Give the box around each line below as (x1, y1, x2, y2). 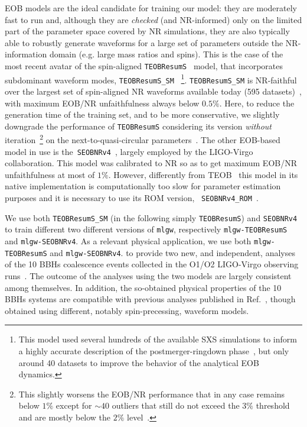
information (5, 48, 47, 60)
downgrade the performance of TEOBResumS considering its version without (5, 119, 272, 132)
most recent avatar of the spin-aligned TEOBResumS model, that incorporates (5, 59, 283, 72)
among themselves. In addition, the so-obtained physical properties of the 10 (5, 281, 282, 293)
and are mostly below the (18, 410, 111, 423)
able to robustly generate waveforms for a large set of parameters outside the (5, 36, 283, 48)
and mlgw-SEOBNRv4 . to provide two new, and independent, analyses (50, 246, 295, 258)
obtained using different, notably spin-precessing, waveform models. (5, 304, 249, 316)
